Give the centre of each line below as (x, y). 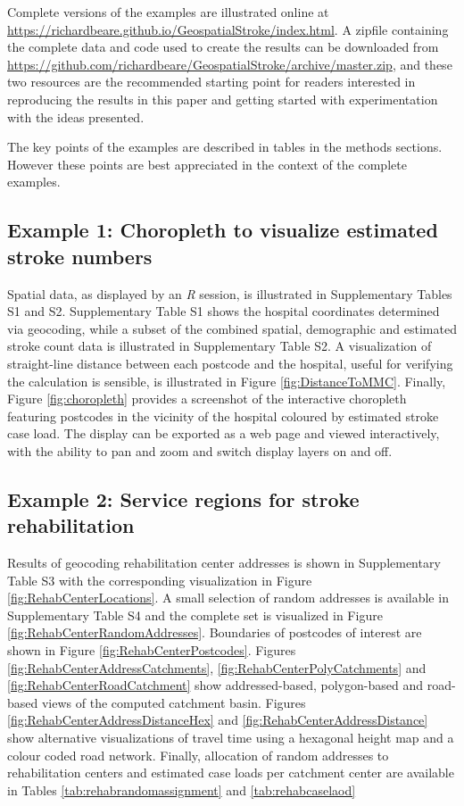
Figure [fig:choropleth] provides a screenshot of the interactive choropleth (207, 399)
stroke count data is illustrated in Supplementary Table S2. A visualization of (220, 346)
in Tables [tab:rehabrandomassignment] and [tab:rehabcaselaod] (182, 789)
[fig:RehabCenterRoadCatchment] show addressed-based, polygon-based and (215, 685)
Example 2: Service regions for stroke (183, 499)
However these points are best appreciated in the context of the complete (207, 164)
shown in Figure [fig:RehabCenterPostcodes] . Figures (152, 650)
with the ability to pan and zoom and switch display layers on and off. (200, 450)
